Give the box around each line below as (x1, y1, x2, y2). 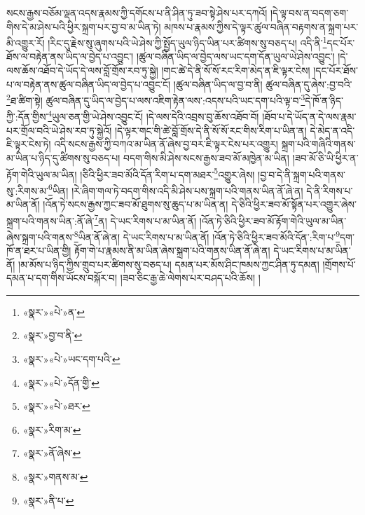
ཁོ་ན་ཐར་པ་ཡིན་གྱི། (6, 243, 71, 258)
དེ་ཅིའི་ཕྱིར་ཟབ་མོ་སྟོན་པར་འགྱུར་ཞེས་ (231, 197, 357, 211)
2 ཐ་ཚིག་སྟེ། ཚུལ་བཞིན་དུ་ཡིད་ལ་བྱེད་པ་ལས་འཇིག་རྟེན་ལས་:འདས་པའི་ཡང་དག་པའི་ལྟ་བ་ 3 (6, 91, 305, 107)
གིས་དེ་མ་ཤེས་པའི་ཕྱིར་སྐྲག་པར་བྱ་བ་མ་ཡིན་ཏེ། (6, 19, 161, 34)
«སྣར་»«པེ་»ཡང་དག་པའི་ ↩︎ (22, 352, 120, 366)
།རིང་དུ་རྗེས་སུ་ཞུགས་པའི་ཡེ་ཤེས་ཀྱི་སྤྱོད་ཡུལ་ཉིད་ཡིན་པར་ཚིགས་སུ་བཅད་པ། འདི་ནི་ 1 (48, 34, 327, 50)
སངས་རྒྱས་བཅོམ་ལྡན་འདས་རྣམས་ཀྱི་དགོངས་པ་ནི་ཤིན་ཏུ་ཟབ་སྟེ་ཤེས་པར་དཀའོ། (6, 6, 268, 20)
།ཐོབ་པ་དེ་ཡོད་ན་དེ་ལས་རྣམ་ (262, 109, 357, 124)
